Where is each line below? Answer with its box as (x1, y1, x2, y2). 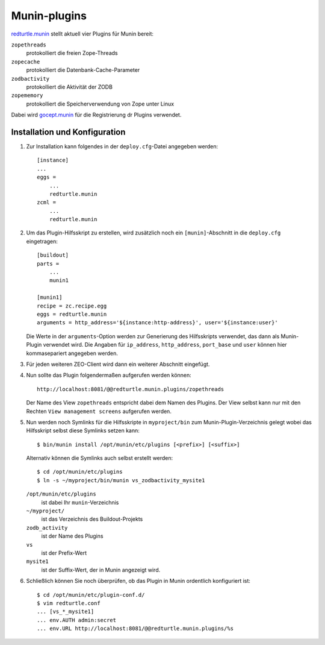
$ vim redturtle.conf (37, 600, 101, 606)
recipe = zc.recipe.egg (37, 302, 107, 309)
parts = (37, 260, 60, 267)
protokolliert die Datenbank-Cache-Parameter (26, 66, 140, 74)
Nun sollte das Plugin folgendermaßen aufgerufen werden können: (26, 371, 192, 379)
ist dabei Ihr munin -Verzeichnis (41, 499, 119, 506)
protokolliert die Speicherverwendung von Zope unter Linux (26, 100, 175, 107)
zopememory (11, 92, 43, 99)
